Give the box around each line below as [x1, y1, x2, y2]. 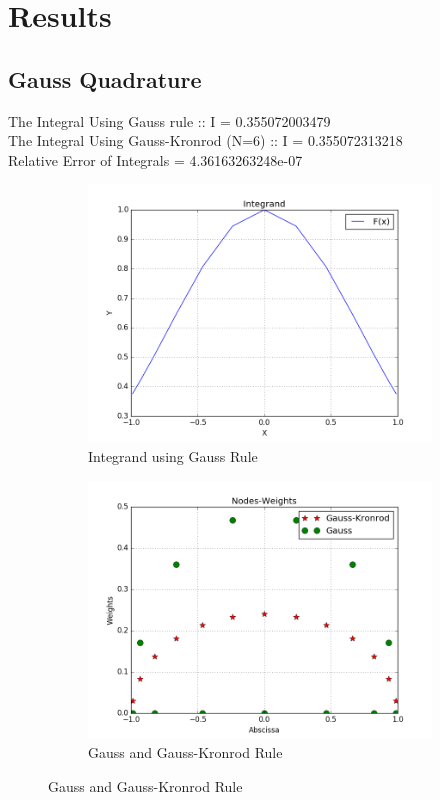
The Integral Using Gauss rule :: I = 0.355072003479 [8, 110, 331, 131]
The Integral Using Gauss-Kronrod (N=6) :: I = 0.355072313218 [8, 130, 403, 151]
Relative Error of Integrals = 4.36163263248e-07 [8, 149, 303, 170]
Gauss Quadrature [8, 63, 202, 94]
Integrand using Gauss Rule [88, 445, 258, 466]
